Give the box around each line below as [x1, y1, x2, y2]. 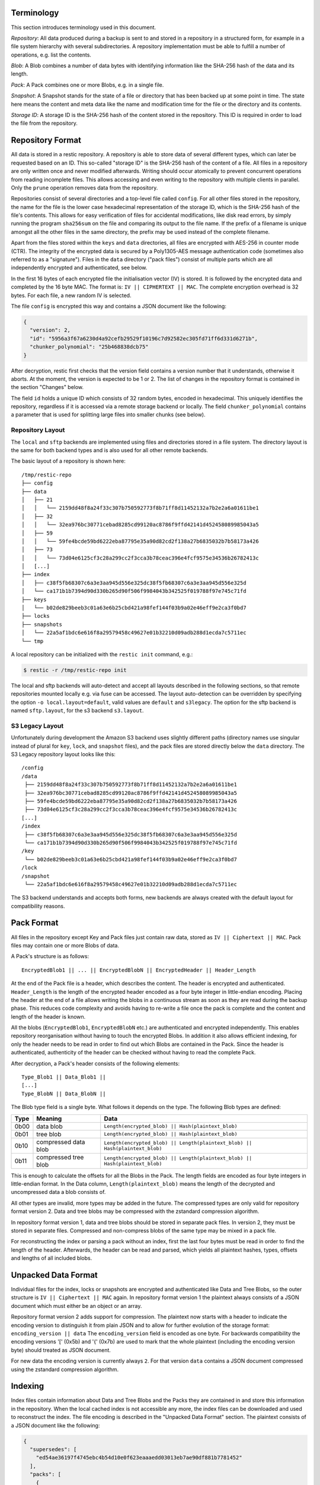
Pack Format [11, 918, 59, 928]
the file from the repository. [11, 119, 78, 127]
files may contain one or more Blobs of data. [11, 941, 120, 949]
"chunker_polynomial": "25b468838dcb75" [30, 343, 149, 350]
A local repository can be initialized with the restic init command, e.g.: [11, 650, 193, 658]
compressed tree [36, 1153, 84, 1161]
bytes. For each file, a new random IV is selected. [11, 292, 132, 299]
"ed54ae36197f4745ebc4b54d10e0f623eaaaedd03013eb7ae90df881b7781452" [36, 1454, 242, 1461]
